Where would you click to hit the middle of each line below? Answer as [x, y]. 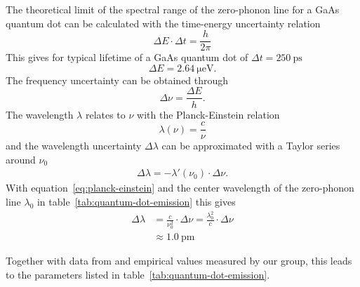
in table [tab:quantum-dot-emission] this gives [136, 201]
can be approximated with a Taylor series [251, 146]
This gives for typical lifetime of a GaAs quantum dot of [127, 57]
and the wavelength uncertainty [74, 146]
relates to [105, 114]
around [21, 159]
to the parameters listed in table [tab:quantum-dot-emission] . [138, 274]
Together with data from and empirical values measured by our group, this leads [179, 261]
